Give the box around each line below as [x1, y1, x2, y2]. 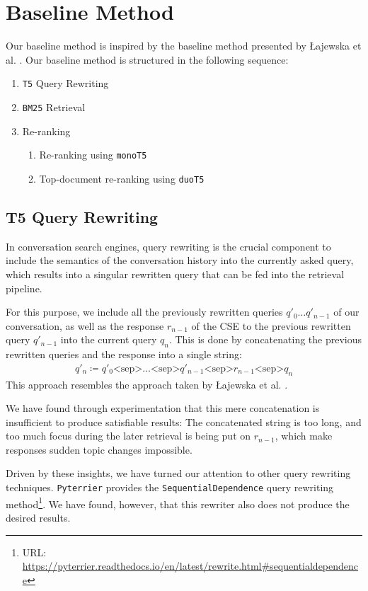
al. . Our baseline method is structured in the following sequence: [6, 52, 289, 67]
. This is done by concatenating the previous [168, 332, 362, 347]
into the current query [60, 332, 157, 347]
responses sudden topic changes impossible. [6, 442, 192, 457]
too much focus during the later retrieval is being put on [6, 428, 251, 443]
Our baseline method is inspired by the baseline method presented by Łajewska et [6, 38, 362, 53]
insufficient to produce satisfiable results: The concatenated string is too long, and [6, 414, 362, 429]
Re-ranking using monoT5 [39, 147, 147, 162]
